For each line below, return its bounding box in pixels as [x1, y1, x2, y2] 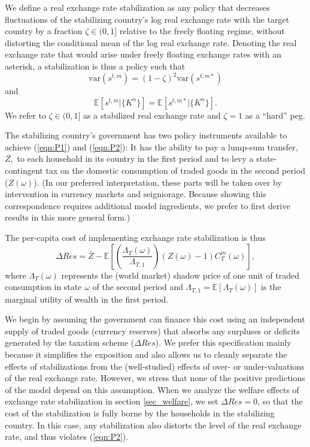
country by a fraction [5, 25, 83, 37]
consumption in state [5, 280, 82, 293]
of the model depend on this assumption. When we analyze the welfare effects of [5, 383, 299, 395]
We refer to [5, 108, 46, 121]
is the [261, 280, 281, 293]
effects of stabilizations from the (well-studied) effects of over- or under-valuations [5, 360, 305, 372]
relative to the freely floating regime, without [119, 25, 285, 37]
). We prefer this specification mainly [155, 336, 291, 349]
